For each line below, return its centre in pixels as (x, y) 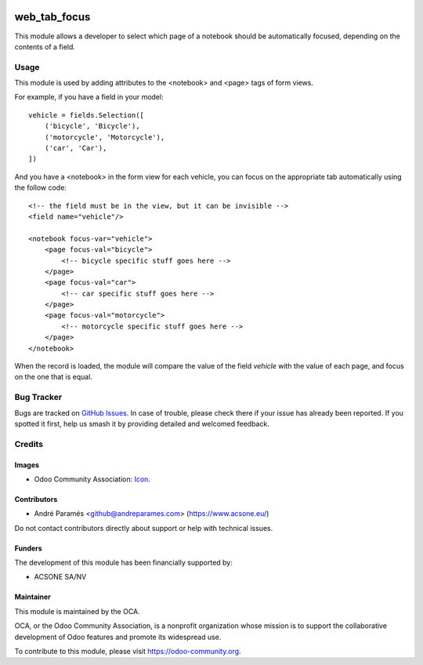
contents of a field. (45, 46)
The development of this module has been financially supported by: (123, 563)
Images (27, 465)
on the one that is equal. (54, 377)
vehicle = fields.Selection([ (87, 115)
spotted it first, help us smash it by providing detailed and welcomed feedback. (142, 423)
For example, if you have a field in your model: (89, 97)
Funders (28, 548)
